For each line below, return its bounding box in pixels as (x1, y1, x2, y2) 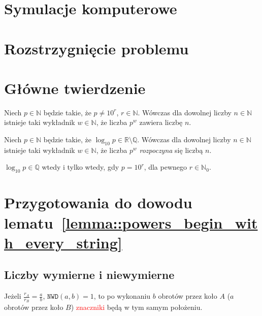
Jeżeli (4, 291, 21, 301)
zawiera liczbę (139, 117, 183, 128)
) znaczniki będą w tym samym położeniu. (71, 302, 203, 312)
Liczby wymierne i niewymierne (4, 267, 175, 282)
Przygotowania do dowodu (4, 192, 192, 213)
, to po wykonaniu (93, 291, 151, 301)
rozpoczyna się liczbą (139, 144, 203, 155)
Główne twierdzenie (4, 77, 146, 98)
